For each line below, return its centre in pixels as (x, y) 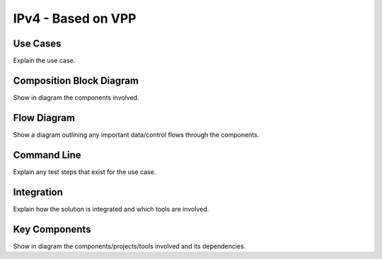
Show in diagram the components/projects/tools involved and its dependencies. (129, 246)
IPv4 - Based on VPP (75, 18)
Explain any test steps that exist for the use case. (85, 172)
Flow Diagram (44, 118)
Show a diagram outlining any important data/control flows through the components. (136, 134)
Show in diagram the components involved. (76, 97)
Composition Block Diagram (76, 80)
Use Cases (37, 44)
